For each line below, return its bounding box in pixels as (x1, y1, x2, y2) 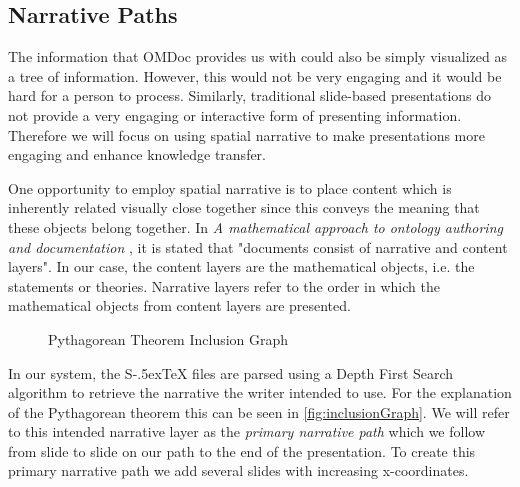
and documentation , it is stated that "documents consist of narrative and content (8, 236, 508, 257)
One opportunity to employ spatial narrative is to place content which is (8, 177, 452, 198)
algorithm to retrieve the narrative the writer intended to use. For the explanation (8, 382, 512, 403)
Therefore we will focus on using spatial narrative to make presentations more (8, 124, 485, 145)
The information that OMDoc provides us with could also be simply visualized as (8, 46, 507, 67)
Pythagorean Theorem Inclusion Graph (48, 328, 289, 349)
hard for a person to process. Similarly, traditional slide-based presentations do (8, 85, 492, 106)
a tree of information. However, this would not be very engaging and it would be (8, 65, 502, 86)
